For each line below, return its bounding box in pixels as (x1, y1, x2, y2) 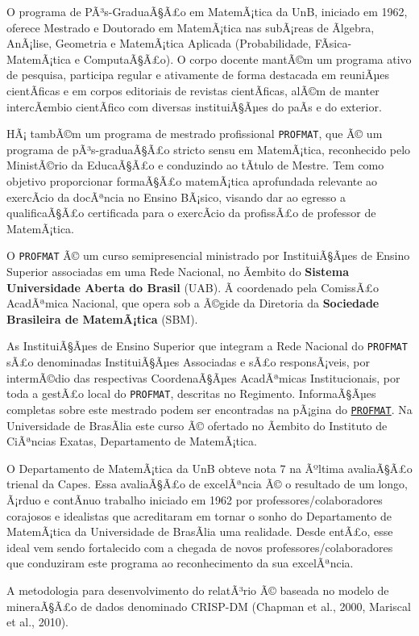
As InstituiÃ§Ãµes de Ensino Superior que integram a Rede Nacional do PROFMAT (6, 337, 408, 354)
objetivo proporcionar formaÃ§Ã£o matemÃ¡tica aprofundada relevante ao (6, 173, 378, 189)
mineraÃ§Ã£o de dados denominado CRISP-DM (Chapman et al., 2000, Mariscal (6, 597, 411, 614)
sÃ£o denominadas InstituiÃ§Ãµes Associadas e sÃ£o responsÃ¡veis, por (6, 354, 371, 370)
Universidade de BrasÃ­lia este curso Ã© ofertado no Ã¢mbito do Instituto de (6, 416, 388, 433)
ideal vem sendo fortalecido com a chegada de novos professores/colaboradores (6, 538, 393, 555)
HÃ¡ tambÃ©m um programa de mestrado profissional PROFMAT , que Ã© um (6, 125, 383, 142)
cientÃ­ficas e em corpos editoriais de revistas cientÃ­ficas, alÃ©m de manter (6, 82, 380, 98)
